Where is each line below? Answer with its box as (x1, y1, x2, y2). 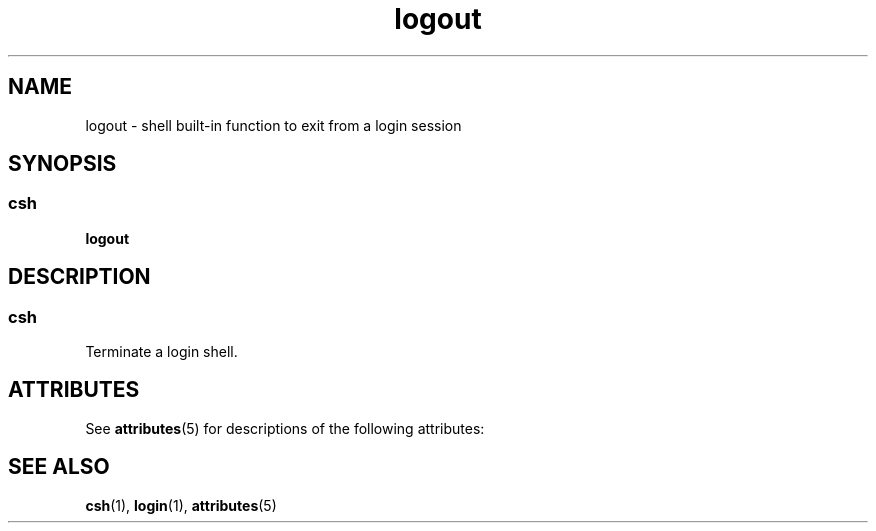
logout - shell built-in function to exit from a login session (85, 116, 462, 134)
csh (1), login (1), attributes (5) (85, 496, 277, 514)
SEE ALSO (8, 454, 110, 480)
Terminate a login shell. (85, 343, 238, 361)
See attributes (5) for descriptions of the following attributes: (85, 419, 485, 437)
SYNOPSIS (8, 151, 117, 177)
